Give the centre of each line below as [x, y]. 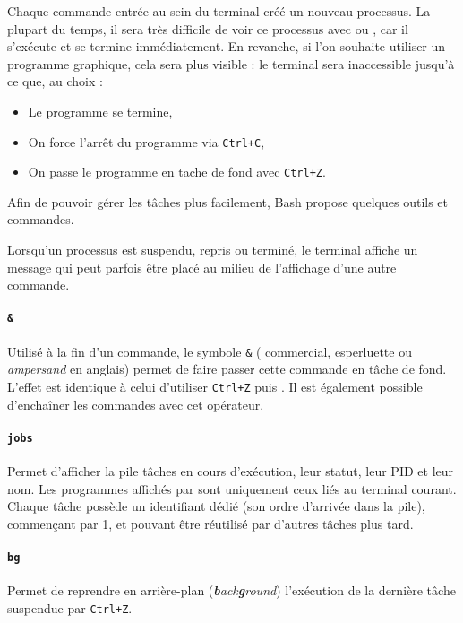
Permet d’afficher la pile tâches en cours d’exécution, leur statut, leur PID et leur [231, 471]
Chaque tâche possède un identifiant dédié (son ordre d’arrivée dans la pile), [216, 506]
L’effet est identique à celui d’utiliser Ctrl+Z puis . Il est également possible [215, 386]
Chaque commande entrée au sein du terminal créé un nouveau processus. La [219, 11]
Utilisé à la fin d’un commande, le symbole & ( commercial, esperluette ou [210, 351]
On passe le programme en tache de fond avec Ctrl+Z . [177, 172]
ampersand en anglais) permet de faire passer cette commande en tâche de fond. [227, 369]
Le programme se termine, [100, 111]
